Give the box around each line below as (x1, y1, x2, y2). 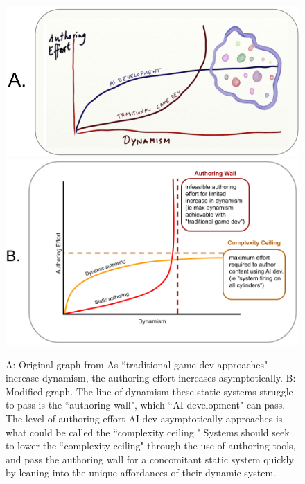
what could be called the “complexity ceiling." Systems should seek (6, 424, 290, 439)
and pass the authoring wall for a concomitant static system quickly (6, 451, 294, 466)
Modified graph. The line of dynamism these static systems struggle (6, 384, 293, 398)
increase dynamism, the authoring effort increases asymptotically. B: (6, 370, 296, 385)
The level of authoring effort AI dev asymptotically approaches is (6, 411, 283, 425)
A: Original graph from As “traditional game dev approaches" (6, 357, 268, 371)
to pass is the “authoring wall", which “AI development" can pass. (6, 397, 286, 412)
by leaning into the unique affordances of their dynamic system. (6, 465, 276, 480)
